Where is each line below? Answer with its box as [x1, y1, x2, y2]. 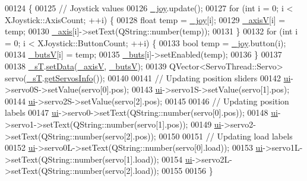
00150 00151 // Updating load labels [159, 129, 293, 142]
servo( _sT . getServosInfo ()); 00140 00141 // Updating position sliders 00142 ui [5, 71, 291, 84]
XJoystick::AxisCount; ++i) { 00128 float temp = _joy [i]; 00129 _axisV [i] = [5, 13, 286, 26]
